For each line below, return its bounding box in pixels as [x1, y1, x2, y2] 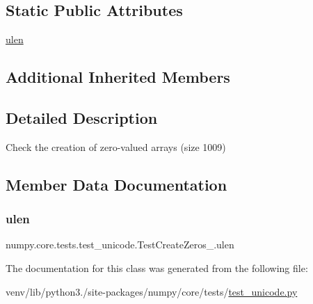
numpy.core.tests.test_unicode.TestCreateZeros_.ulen [6, 237, 234, 252]
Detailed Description [6, 106, 158, 128]
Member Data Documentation [6, 173, 227, 195]
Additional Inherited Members [6, 66, 230, 88]
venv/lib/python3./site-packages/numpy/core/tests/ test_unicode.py [6, 284, 298, 298]
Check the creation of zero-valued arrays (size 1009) [6, 139, 226, 154]
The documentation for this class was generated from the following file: [6, 260, 308, 275]
